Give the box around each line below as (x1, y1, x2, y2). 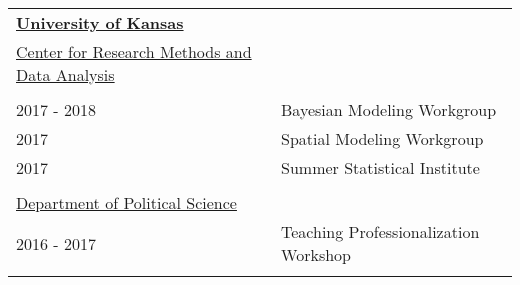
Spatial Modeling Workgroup (281, 127, 484, 150)
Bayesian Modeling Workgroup (281, 98, 497, 121)
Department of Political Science (16, 191, 237, 214)
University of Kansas (16, 11, 184, 34)
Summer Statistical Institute (281, 156, 480, 179)
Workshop (281, 243, 351, 266)
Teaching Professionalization (281, 220, 480, 243)
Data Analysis (16, 63, 115, 86)
